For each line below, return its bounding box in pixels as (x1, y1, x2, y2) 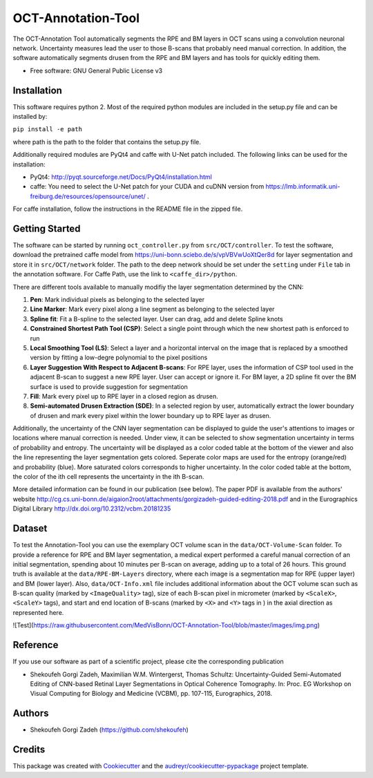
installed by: (12, 113, 48, 121)
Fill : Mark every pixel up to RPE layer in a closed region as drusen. (30, 392, 218, 400)
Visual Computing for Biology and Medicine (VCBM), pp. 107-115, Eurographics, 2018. (30, 690, 273, 698)
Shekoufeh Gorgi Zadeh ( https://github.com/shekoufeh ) (30, 725, 189, 734)
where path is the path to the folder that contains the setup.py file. (12, 137, 202, 146)
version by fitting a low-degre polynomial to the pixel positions (30, 353, 208, 362)
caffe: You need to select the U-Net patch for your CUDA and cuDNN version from (30, 182, 265, 191)
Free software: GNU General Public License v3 (30, 66, 163, 75)
